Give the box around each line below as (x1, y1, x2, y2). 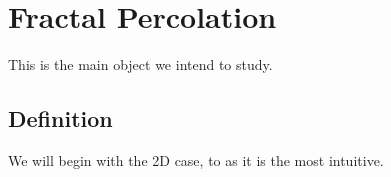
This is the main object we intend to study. (8, 54, 273, 75)
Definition (8, 103, 113, 134)
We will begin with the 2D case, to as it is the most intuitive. (8, 149, 384, 170)
